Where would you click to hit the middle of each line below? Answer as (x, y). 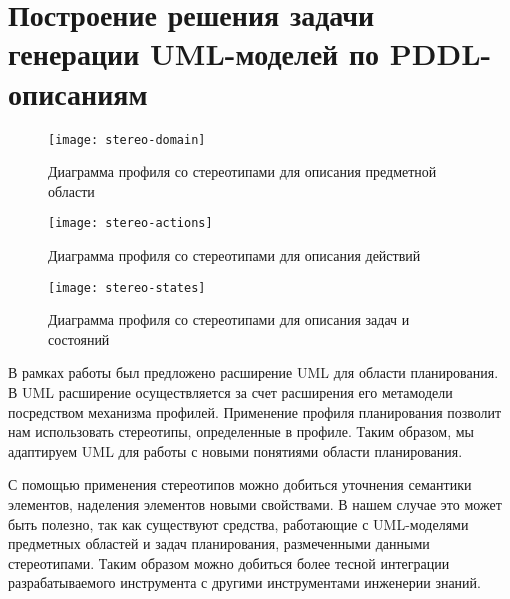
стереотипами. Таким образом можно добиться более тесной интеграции (229, 562)
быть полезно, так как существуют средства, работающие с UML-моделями (238, 523)
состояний (79, 338)
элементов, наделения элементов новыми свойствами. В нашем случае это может (255, 504)
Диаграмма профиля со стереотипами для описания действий (234, 255)
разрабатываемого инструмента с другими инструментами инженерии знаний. (244, 582)
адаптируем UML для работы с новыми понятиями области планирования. (235, 450)
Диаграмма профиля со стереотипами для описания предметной (242, 171)
